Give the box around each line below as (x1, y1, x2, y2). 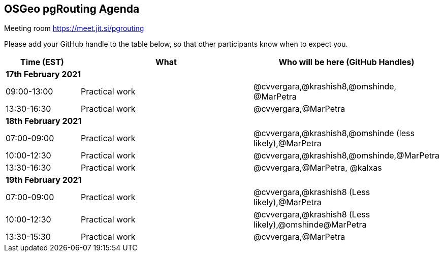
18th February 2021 (6, 116, 82, 126)
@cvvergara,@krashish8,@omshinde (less (253, 128, 415, 139)
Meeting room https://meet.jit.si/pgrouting (4, 24, 144, 33)
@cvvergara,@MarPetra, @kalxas (253, 163, 382, 173)
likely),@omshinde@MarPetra (253, 219, 367, 230)
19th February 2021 (6, 175, 82, 185)
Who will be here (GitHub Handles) (278, 57, 415, 68)
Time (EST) (20, 57, 64, 68)
